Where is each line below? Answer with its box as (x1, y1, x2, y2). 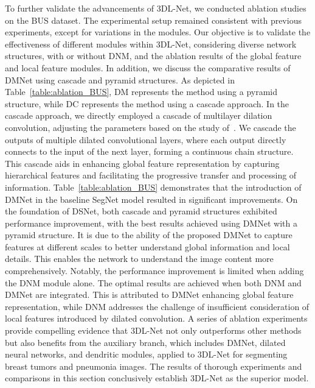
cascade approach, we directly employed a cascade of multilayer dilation (5, 109, 272, 122)
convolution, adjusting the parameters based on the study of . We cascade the (5, 121, 296, 133)
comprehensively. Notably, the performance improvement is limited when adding (5, 264, 304, 277)
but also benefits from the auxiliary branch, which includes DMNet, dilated (5, 336, 286, 348)
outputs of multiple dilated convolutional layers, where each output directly (5, 133, 286, 146)
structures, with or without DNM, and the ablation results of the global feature (5, 49, 302, 62)
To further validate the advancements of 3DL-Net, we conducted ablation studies (5, 2, 306, 14)
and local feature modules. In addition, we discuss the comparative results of (5, 61, 291, 74)
